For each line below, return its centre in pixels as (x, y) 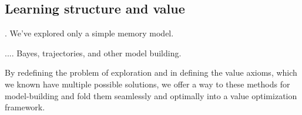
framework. (25, 107)
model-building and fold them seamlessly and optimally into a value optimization (151, 95)
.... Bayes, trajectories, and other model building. (93, 53)
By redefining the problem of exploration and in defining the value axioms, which (151, 72)
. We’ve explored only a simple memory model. (89, 33)
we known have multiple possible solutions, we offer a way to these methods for (147, 84)
